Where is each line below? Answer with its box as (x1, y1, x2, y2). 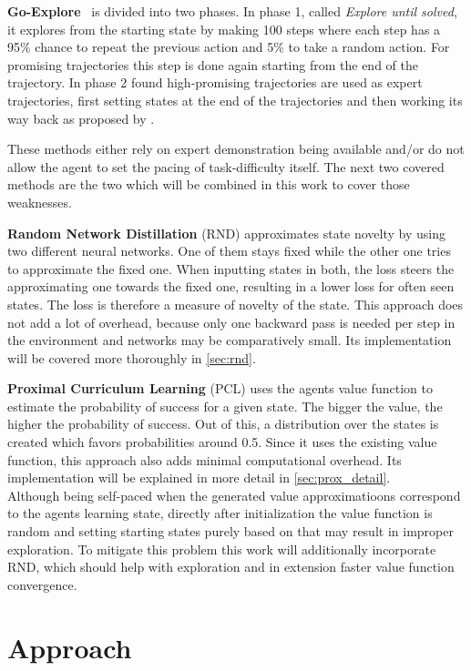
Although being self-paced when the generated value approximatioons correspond (7, 485, 461, 504)
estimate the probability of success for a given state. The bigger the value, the (7, 396, 443, 415)
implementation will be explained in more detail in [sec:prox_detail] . (7, 468, 391, 487)
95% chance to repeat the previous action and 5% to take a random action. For (7, 37, 450, 56)
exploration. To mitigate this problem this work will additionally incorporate (7, 539, 436, 558)
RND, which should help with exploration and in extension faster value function (7, 557, 455, 576)
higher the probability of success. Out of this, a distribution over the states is (7, 414, 439, 433)
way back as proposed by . (7, 108, 155, 127)
